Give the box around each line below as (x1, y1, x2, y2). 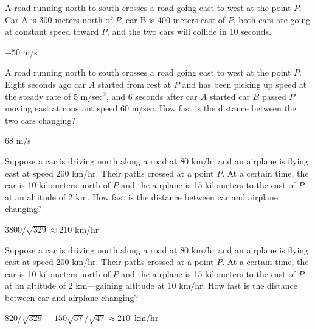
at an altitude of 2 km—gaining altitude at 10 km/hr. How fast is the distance (5, 279, 297, 292)
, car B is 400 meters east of (120, 13, 226, 26)
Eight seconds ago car (5, 77, 86, 90)
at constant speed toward (5, 25, 99, 38)
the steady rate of (5, 90, 71, 102)
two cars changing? (5, 113, 75, 126)
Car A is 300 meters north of (5, 13, 112, 26)
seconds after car (135, 90, 198, 102)
